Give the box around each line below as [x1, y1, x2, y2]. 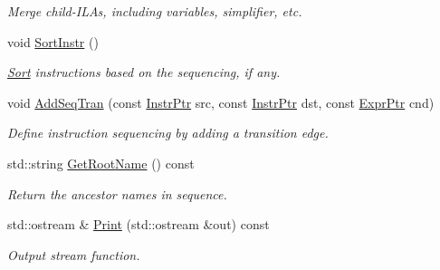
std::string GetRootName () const [7, 153, 195, 172]
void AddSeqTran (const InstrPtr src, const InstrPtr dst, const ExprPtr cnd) [7, 92, 435, 111]
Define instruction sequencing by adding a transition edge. [7, 123, 329, 142]
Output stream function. [7, 245, 140, 264]
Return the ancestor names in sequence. [7, 184, 227, 203]
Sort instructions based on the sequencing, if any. [7, 63, 281, 82]
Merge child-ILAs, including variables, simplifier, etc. [7, 2, 302, 20]
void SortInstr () [7, 32, 99, 51]
